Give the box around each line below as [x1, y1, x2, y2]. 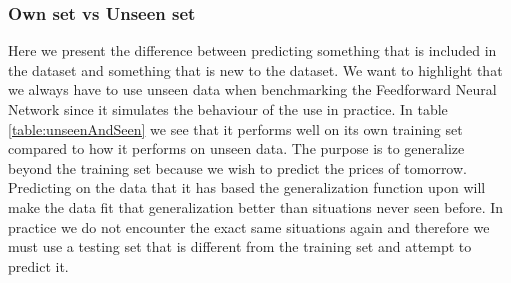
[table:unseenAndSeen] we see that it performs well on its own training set [8, 118, 463, 139]
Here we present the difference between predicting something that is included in [8, 40, 497, 61]
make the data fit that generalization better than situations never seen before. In [8, 196, 504, 217]
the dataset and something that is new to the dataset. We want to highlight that [8, 59, 503, 80]
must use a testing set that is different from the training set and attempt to [8, 236, 472, 257]
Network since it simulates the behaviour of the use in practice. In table [8, 99, 448, 119]
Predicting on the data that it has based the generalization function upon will [8, 177, 486, 198]
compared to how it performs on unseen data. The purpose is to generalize [8, 138, 465, 159]
